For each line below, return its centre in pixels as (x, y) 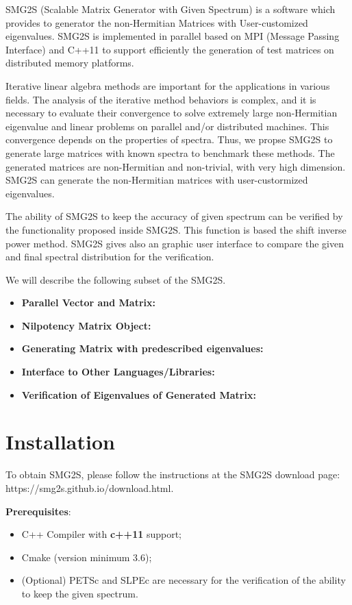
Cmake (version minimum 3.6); (87, 557)
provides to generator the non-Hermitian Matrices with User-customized (157, 22)
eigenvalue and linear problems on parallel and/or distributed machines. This (167, 126)
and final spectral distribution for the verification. (110, 257)
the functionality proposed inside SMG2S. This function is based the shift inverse (176, 229)
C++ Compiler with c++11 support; (101, 534)
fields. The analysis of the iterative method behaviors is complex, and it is (161, 99)
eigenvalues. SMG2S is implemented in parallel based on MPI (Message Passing (173, 36)
